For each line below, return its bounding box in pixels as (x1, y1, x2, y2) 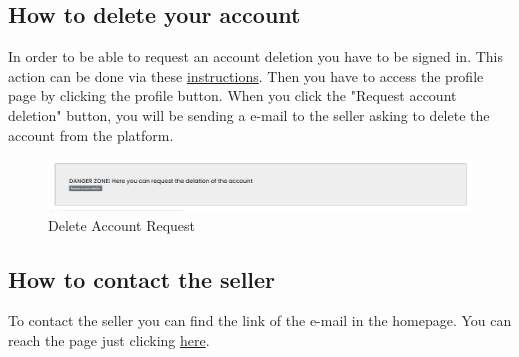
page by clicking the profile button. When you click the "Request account (8, 85, 457, 106)
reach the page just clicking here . (8, 329, 210, 350)
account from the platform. (8, 124, 174, 145)
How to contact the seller (8, 263, 276, 294)
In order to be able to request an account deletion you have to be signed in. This (8, 46, 503, 67)
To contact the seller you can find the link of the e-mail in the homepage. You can (8, 310, 512, 331)
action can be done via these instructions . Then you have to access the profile (8, 65, 484, 86)
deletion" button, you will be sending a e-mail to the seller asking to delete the (8, 104, 490, 125)
